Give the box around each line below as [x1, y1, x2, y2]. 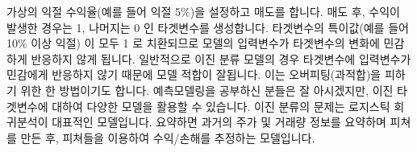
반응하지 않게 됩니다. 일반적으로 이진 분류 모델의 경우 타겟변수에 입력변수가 [31, 50, 411, 67]
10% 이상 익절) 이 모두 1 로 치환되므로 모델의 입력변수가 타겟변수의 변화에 [6, 35, 380, 51]
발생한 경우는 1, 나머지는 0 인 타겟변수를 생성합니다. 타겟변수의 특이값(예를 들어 [6, 18, 409, 35]
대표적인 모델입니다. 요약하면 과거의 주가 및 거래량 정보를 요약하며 [52, 113, 386, 130]
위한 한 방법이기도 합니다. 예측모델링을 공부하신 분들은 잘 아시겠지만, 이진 [20, 81, 394, 98]
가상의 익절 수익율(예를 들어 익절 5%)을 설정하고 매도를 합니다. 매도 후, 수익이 [6, 3, 400, 19]
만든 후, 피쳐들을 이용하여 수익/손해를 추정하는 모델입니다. [20, 129, 315, 146]
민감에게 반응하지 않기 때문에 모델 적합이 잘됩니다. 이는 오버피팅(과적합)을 [6, 66, 382, 83]
